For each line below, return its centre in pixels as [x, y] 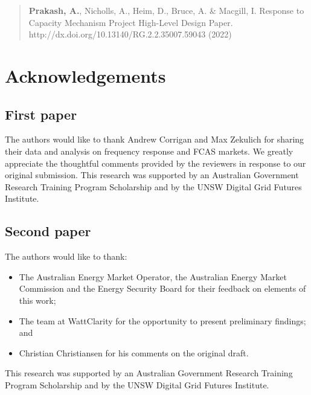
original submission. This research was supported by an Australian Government [152, 175]
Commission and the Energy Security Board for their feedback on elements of [162, 288]
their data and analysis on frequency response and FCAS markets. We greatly [149, 151]
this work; [37, 300]
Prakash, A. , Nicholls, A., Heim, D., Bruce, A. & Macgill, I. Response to [166, 10]
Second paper [48, 231]
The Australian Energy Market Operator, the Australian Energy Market [153, 276]
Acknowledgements [85, 75]
